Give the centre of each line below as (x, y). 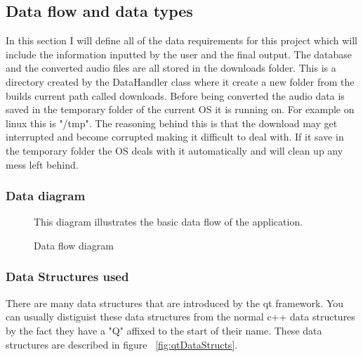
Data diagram (46, 196)
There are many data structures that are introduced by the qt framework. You (175, 303)
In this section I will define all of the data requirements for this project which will (181, 40)
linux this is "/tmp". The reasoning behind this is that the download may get (172, 123)
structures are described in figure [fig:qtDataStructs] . (122, 344)
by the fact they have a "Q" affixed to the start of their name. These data (164, 330)
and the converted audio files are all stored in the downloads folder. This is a (171, 68)
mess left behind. (42, 164)
